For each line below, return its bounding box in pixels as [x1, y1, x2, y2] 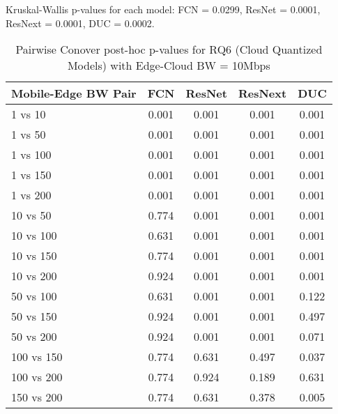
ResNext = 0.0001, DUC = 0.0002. [6, 15, 155, 30]
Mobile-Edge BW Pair [11, 85, 137, 102]
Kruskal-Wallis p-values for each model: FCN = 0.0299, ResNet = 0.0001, [6, 2, 321, 16]
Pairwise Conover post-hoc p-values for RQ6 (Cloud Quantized [15, 41, 323, 58]
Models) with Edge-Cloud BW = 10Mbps [67, 57, 270, 74]
